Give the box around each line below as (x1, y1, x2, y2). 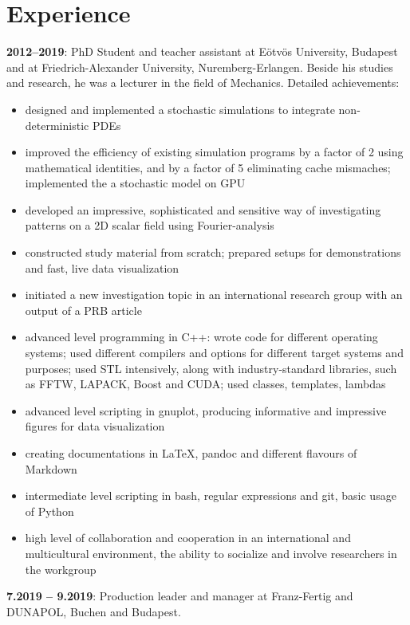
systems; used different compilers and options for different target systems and (25, 344, 404, 361)
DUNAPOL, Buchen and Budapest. (6, 603, 181, 619)
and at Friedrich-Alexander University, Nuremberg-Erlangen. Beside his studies (6, 58, 393, 75)
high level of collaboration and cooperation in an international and (25, 529, 351, 546)
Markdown (25, 460, 77, 477)
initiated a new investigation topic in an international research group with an (25, 286, 403, 303)
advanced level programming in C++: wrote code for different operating (25, 328, 378, 345)
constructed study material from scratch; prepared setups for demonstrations (25, 244, 401, 261)
